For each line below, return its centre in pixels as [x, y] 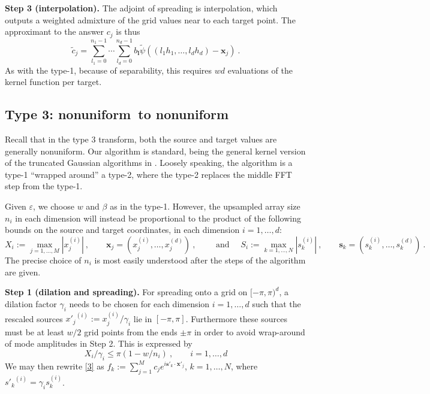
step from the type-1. [44, 186]
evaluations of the [260, 70]
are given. [23, 272]
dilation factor [31, 303]
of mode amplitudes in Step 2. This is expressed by [99, 343]
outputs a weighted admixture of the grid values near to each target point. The [150, 19]
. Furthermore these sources [236, 318]
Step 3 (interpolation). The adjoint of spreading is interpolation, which [141, 8]
